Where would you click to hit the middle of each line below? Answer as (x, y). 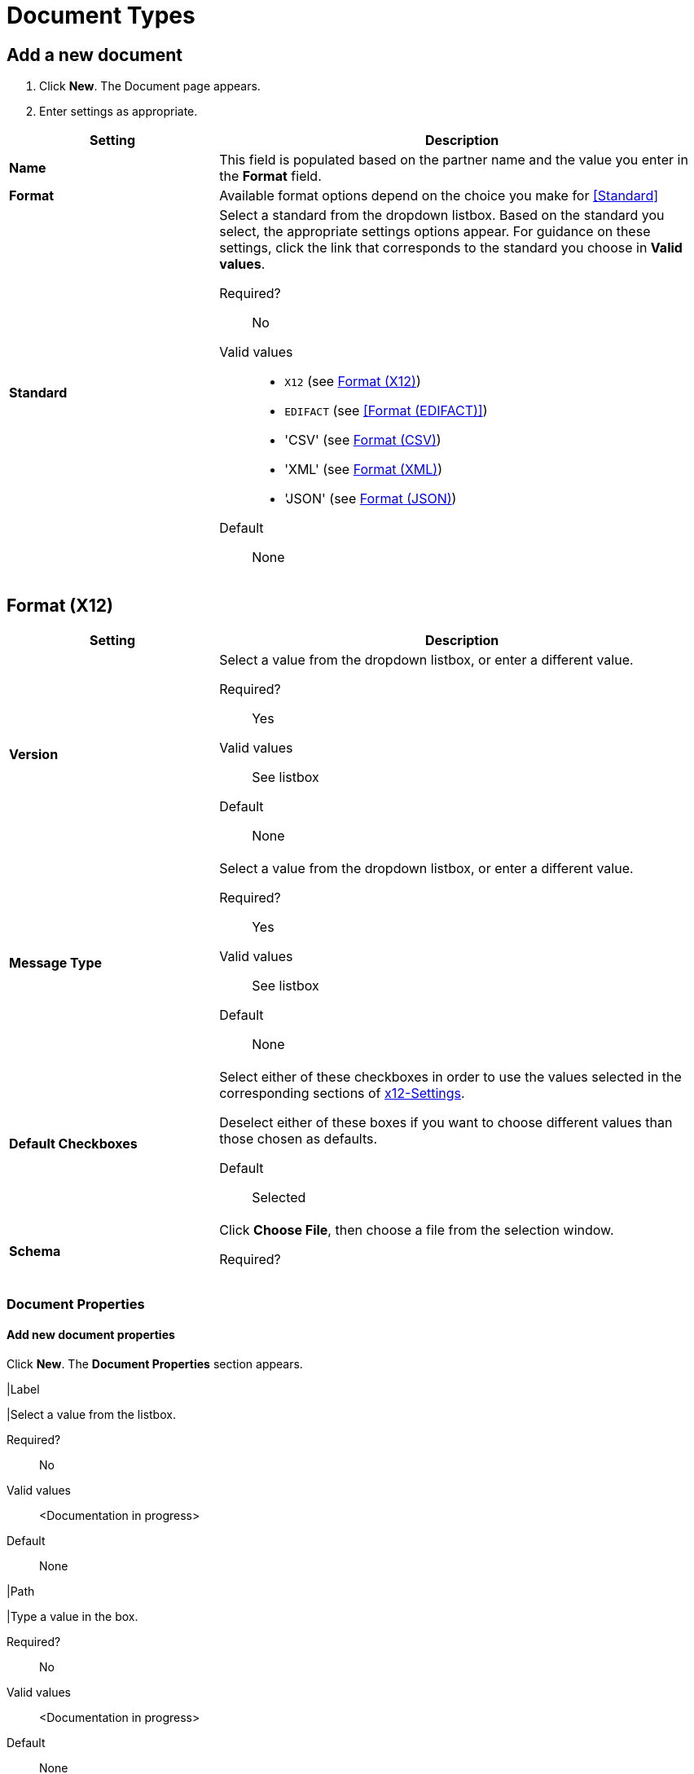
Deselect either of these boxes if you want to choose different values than (446, 1123)
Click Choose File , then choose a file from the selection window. (417, 1230)
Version (34, 755)
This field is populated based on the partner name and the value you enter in (454, 160)
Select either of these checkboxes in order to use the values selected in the (450, 1077)
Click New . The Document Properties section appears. (155, 1363)
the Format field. (270, 176)
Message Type (56, 963)
